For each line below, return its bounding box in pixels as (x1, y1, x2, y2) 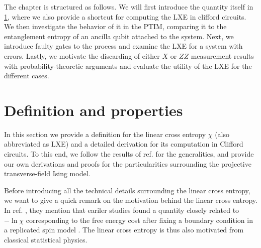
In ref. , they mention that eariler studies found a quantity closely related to (4, 205, 239, 215)
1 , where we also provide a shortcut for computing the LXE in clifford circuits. (4, 11, 246, 22)
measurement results (191, 50, 254, 61)
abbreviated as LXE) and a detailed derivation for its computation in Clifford (4, 139, 243, 149)
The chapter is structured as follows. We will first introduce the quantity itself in (4, 2, 253, 12)
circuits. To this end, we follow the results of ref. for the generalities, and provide (4, 149, 254, 159)
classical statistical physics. (4, 234, 88, 244)
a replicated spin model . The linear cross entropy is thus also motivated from (4, 224, 244, 235)
